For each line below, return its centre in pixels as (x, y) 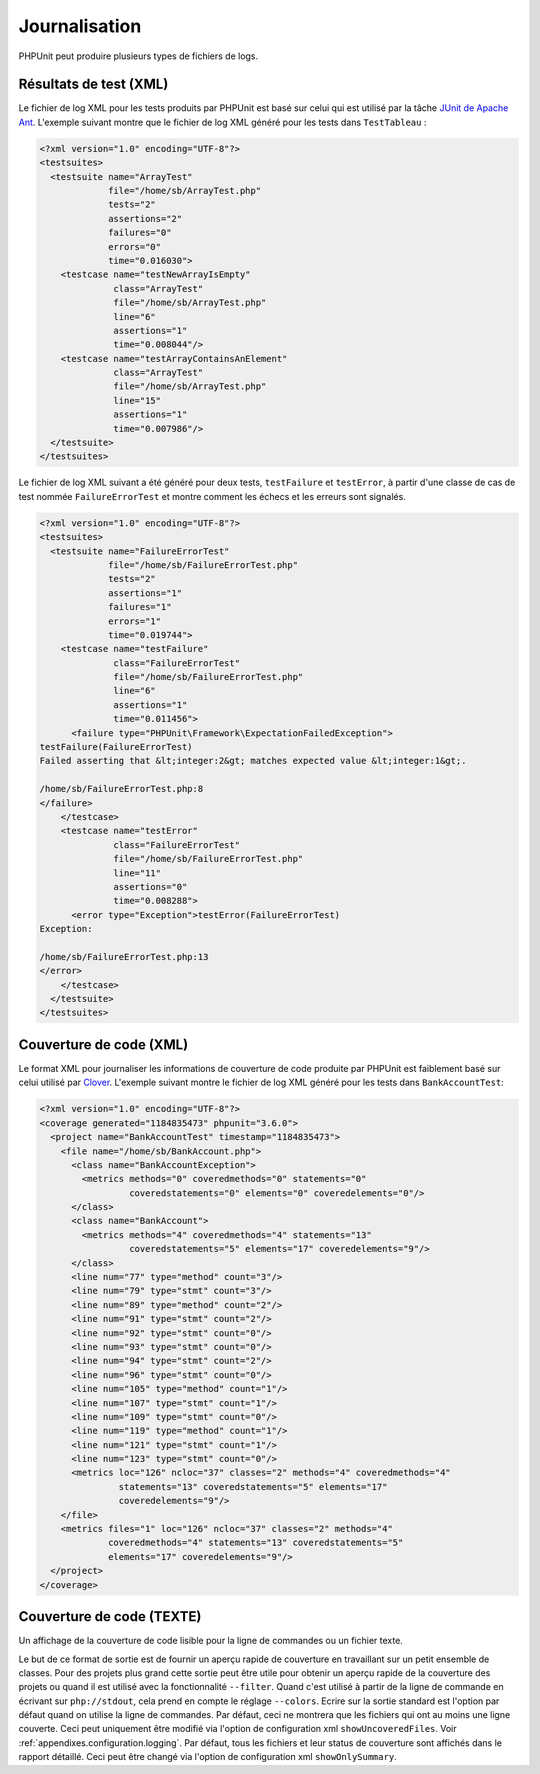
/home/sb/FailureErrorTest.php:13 (124, 956)
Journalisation (80, 26)
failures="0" (140, 233)
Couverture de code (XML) (103, 1044)
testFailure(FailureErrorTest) (116, 747)
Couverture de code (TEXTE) (110, 1616)
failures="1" (140, 607)
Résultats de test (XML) (93, 84)
